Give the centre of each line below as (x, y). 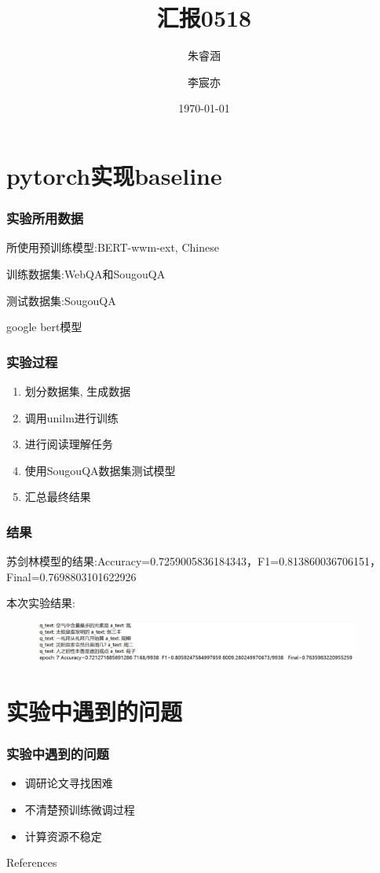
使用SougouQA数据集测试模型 (100, 470)
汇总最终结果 (58, 497)
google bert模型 (44, 327)
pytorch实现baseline (114, 175)
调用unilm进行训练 (71, 417)
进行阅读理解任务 (69, 444)
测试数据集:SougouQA (61, 300)
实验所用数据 (45, 218)
